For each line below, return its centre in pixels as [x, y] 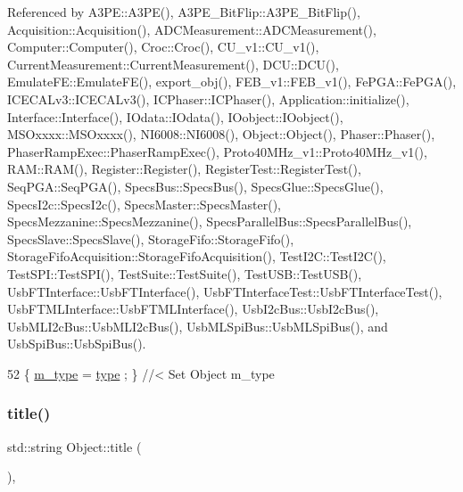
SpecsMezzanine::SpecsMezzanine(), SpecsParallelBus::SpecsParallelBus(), [210, 221]
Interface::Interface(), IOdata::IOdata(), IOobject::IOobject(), [175, 116]
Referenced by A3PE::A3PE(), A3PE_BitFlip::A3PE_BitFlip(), [184, 12]
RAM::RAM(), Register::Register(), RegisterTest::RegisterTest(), [184, 169]
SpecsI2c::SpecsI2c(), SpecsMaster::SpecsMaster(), [144, 204]
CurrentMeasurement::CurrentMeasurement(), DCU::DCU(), [173, 64]
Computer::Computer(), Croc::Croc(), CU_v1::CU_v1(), [163, 47]
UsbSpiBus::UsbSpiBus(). [77, 344]
